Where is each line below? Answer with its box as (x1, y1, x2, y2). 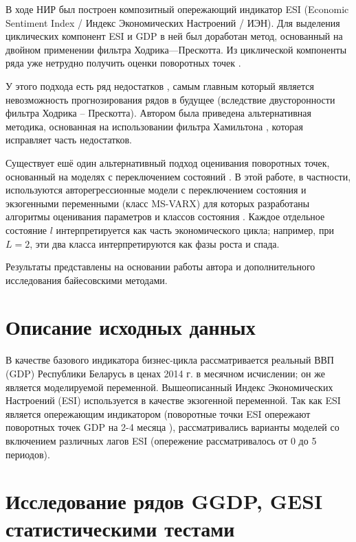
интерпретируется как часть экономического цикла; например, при (56, 222, 334, 237)
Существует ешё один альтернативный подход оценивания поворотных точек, (5, 155, 330, 169)
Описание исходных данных (5, 313, 256, 341)
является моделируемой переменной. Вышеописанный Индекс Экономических (5, 379, 333, 394)
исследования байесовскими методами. (5, 272, 168, 287)
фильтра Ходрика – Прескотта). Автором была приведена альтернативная (5, 106, 311, 120)
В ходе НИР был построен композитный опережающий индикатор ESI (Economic (5, 2, 349, 16)
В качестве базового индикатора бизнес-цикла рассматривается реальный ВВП (5, 353, 334, 367)
